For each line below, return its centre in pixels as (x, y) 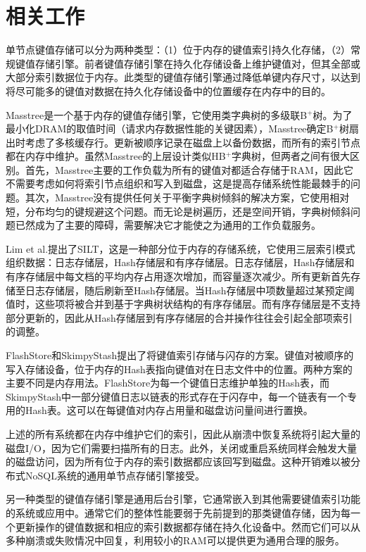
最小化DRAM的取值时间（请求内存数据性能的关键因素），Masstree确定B (170, 128)
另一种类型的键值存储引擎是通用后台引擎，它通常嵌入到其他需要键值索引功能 (183, 499)
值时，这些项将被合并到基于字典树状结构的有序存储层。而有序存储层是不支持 (183, 304)
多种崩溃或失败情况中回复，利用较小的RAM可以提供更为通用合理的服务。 (175, 540)
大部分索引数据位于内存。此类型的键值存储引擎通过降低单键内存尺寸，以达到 (183, 77)
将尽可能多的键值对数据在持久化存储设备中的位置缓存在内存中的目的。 (168, 90)
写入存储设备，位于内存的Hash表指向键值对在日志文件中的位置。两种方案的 (179, 369)
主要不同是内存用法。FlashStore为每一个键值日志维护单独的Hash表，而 (168, 383)
